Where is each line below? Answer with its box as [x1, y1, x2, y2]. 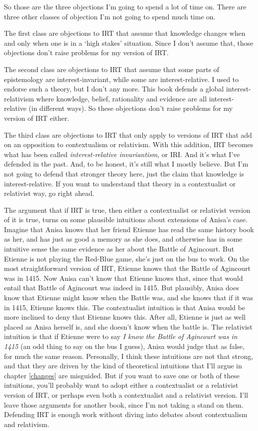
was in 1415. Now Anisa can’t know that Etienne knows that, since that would [4, 272, 243, 283]
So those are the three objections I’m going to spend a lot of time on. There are [4, 1, 247, 11]
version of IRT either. [4, 112, 69, 123]
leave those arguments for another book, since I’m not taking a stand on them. [4, 399, 244, 410]
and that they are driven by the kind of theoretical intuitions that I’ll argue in [4, 360, 242, 371]
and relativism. [4, 419, 50, 429]
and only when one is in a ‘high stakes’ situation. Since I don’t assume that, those [4, 37, 254, 48]
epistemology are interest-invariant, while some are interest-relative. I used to [4, 74, 239, 84]
